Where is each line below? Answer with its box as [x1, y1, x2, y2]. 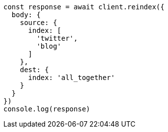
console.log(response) [3, 105, 91, 113]
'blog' [36, 42, 62, 50]
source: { [20, 19, 57, 26]
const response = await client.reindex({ [3, 3, 165, 11]
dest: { [20, 66, 49, 74]
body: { [11, 11, 41, 19]
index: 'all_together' [28, 74, 115, 81]
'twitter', [36, 34, 78, 42]
